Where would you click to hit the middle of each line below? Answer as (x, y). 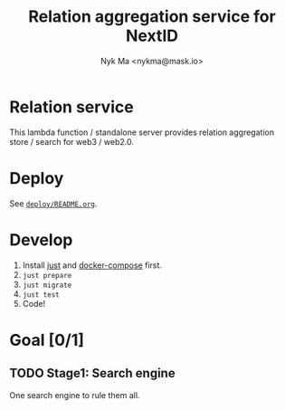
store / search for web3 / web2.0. (71, 141)
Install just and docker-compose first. (92, 265)
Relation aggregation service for (152, 17)
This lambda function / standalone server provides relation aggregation (142, 132)
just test (41, 295)
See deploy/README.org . (53, 203)
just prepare (47, 275)
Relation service (71, 107)
